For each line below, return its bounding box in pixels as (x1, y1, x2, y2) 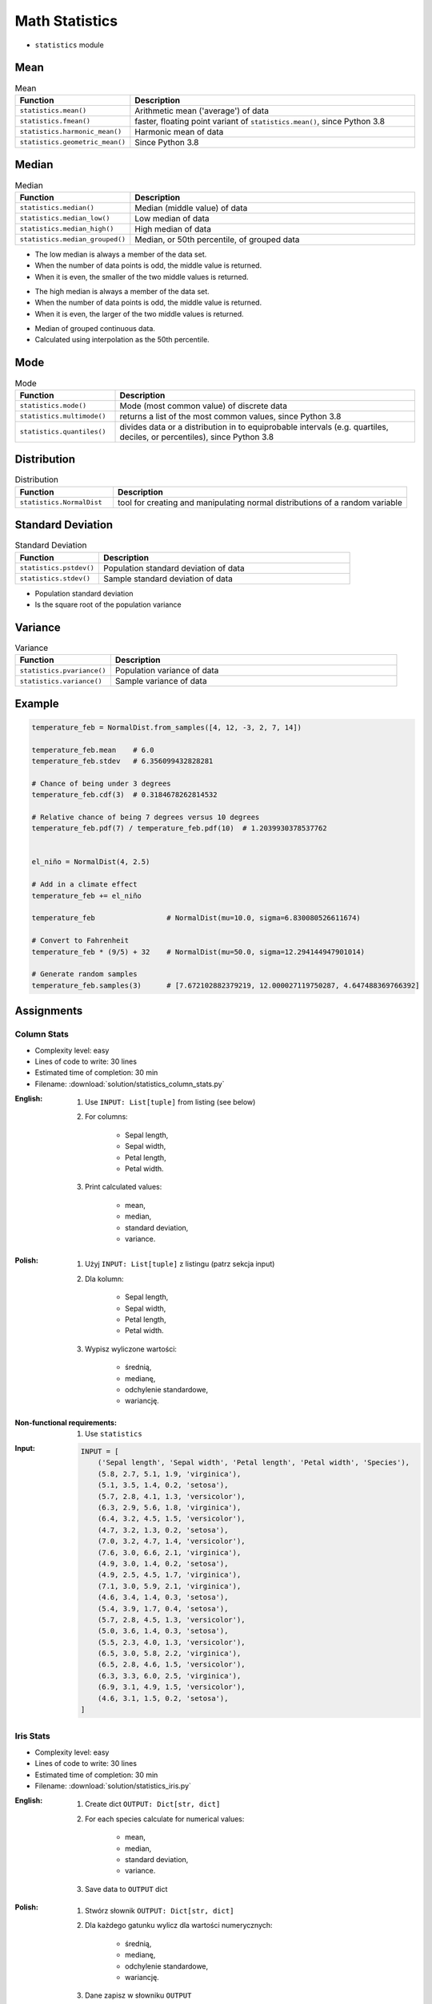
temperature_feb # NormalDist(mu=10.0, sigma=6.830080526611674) (31, 914, 362, 923)
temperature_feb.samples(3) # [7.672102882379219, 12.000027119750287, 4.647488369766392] (31, 980, 420, 990)
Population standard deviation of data (102, 562, 245, 573)
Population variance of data (114, 665, 219, 677)
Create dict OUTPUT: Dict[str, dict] (85, 1800, 221, 1809)
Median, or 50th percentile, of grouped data (134, 233, 300, 244)
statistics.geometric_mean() (19, 138, 126, 147)
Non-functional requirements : (14, 1417, 118, 1427)
